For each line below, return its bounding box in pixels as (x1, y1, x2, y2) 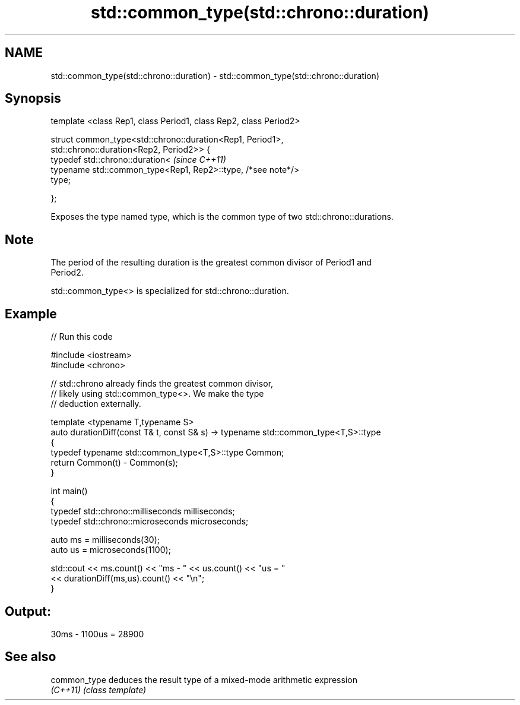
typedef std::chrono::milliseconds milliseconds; (50, 506, 235, 517)
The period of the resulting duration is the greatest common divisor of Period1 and (50, 257, 372, 268)
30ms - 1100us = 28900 (50, 628, 144, 639)
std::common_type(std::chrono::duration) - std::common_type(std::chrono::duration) (50, 70, 379, 81)
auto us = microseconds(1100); (50, 545, 171, 555)
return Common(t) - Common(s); (50, 457, 178, 468)
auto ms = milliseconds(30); (50, 535, 160, 545)
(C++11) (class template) (50, 684, 147, 695)
